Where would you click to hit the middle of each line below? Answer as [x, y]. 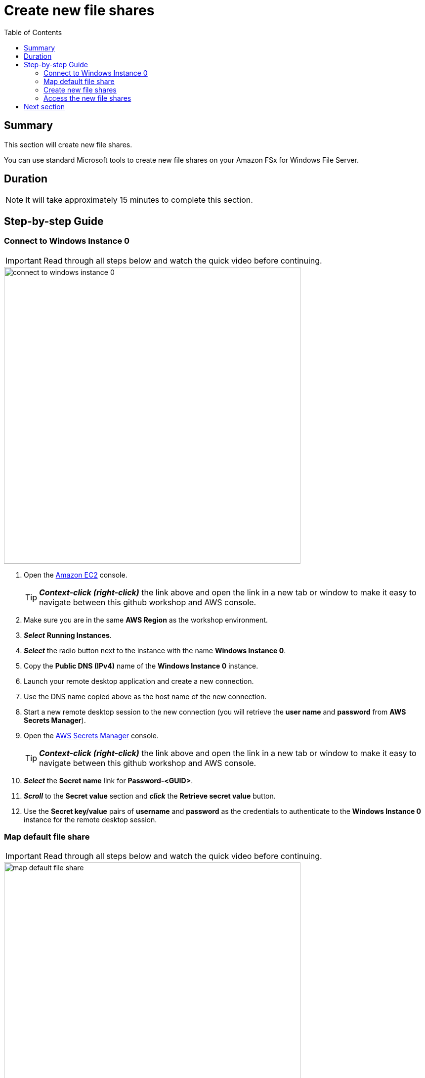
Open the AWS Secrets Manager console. [91, 735]
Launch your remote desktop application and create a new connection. [139, 681]
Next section [44, 106]
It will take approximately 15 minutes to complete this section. [139, 200]
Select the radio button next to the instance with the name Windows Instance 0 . [155, 650]
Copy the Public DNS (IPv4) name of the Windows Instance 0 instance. [141, 666]
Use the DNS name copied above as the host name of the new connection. [145, 696]
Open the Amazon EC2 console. [76, 575]
